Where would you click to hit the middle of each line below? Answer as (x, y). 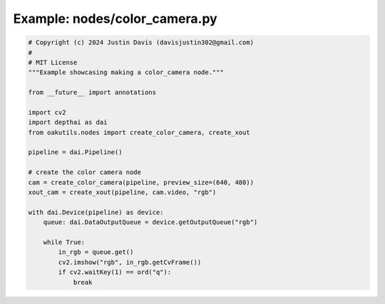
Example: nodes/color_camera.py (115, 19)
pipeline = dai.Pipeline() (75, 152)
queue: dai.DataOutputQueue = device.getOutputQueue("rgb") (150, 222)
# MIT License (53, 62)
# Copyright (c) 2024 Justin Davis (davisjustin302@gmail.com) (141, 42)
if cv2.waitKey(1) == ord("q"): (114, 272)
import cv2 (47, 112)
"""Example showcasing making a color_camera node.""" (126, 72)
